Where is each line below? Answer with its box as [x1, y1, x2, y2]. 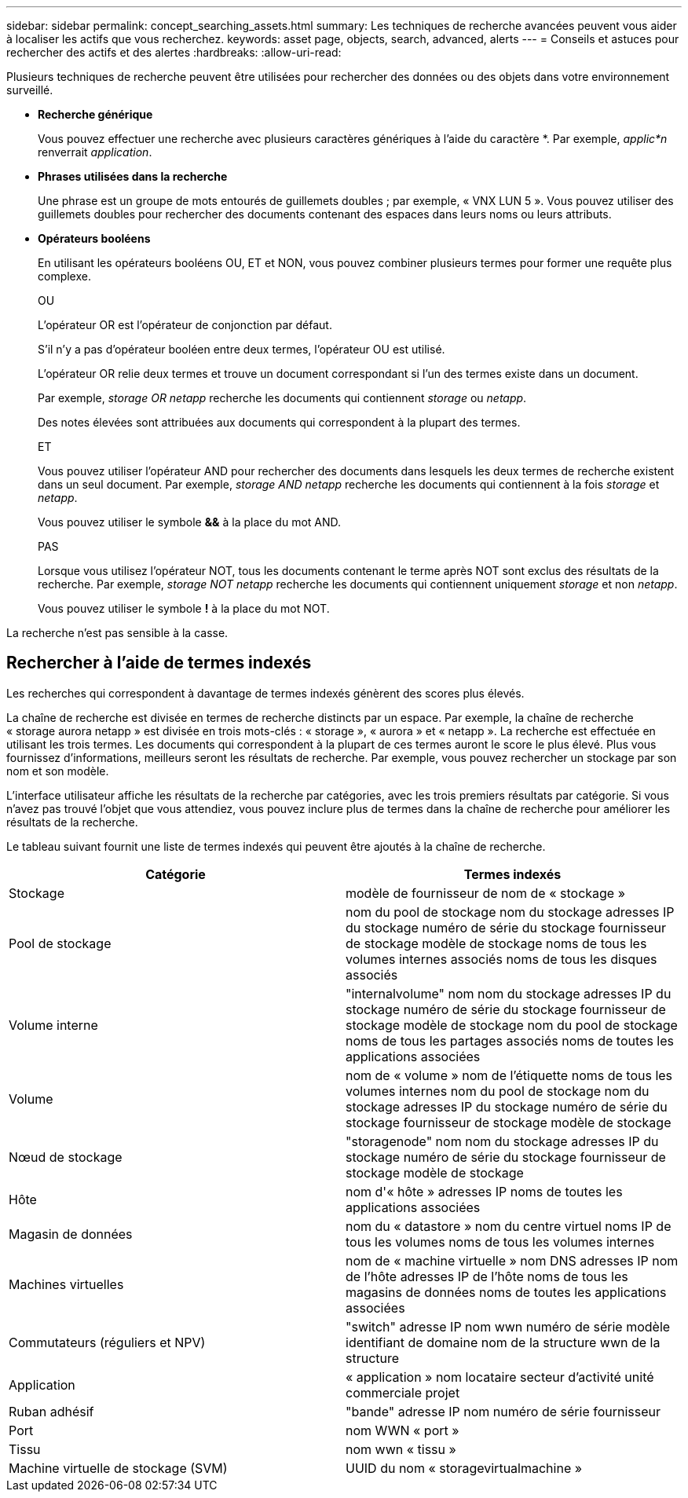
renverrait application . [38, 145, 152, 159]
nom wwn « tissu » [346, 1441, 456, 1457]
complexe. [38, 269, 91, 283]
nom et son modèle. [6, 764, 109, 778]
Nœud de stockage [9, 1148, 123, 1165]
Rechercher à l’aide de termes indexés [6, 653, 312, 673]
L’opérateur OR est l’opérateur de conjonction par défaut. [38, 318, 332, 331]
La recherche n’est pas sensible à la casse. [6, 626, 229, 639]
